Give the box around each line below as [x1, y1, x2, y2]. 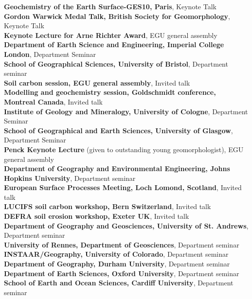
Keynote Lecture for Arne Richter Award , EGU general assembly [4, 30, 217, 40]
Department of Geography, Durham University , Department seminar [4, 259, 230, 269]
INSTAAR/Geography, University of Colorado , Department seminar [4, 249, 229, 259]
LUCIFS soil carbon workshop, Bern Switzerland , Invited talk [4, 201, 211, 211]
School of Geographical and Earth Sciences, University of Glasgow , [4, 125, 233, 135]
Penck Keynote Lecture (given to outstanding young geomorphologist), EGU [4, 144, 244, 154]
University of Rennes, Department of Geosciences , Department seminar [4, 239, 239, 249]
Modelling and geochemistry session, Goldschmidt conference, [4, 87, 216, 97]
